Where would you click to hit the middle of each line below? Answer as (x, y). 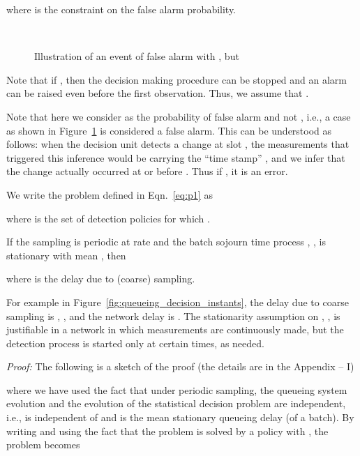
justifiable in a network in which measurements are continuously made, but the (175, 329)
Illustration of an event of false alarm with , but (137, 56)
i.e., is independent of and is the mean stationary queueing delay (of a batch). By (180, 417)
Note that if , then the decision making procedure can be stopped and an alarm (177, 79)
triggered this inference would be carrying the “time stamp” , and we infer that (176, 157)
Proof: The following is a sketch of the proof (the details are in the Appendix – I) (180, 366)
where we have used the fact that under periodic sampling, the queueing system (177, 389)
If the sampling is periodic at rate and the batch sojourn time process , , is (166, 242)
